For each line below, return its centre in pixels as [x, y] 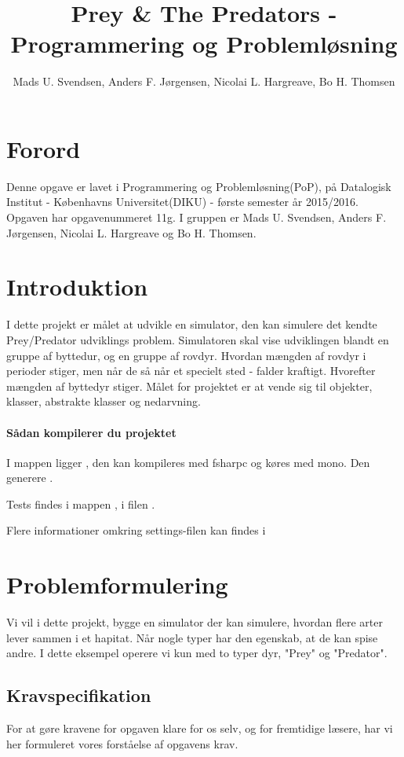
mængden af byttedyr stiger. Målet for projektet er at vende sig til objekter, [189, 386]
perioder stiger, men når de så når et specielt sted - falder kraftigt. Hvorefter [191, 371]
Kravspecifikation [79, 695]
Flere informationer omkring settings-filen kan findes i [136, 530]
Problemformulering [117, 584]
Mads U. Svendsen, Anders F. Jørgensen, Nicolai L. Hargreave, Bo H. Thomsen [204, 81]
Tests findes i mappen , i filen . [81, 503]
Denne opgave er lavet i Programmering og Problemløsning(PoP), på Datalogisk [199, 186]
